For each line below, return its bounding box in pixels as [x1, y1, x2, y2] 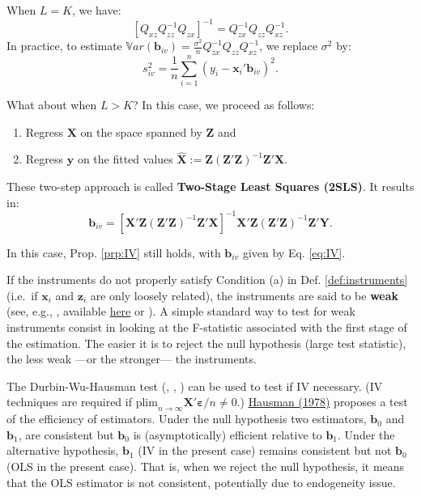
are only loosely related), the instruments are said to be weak [90, 286, 399, 303]
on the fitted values [77, 150, 173, 167]
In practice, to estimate [6, 37, 122, 54]
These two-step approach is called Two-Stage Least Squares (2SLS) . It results [6, 178, 415, 195]
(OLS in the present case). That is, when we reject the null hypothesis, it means [6, 458, 405, 475]
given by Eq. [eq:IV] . [242, 244, 346, 261]
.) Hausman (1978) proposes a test [236, 393, 408, 410]
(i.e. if [6, 286, 38, 303]
